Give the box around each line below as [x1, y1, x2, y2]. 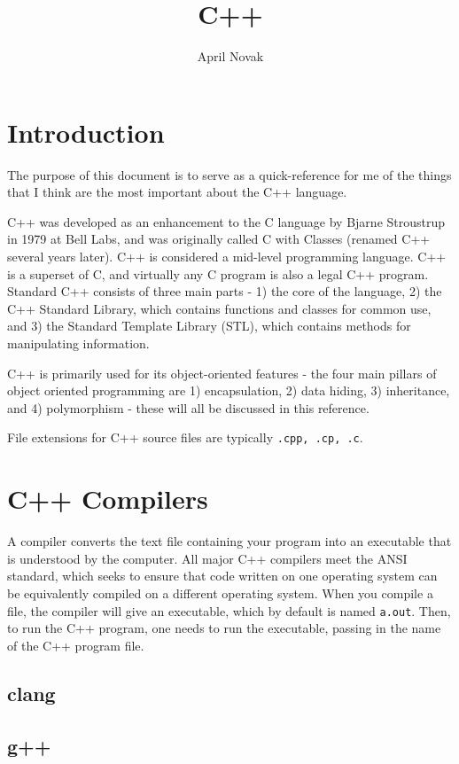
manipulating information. [7, 334, 150, 352]
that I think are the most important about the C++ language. [7, 183, 347, 201]
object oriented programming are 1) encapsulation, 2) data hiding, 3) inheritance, [7, 381, 450, 400]
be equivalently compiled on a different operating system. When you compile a [7, 583, 433, 602]
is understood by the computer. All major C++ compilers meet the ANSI [7, 549, 408, 567]
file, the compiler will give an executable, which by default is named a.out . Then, [7, 601, 451, 620]
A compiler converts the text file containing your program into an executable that [7, 532, 452, 550]
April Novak [197, 47, 264, 66]
